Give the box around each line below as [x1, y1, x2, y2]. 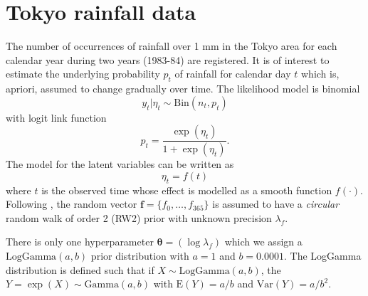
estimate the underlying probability [6, 66, 160, 81]
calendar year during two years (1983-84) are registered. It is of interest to [6, 52, 330, 67]
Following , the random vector [6, 196, 137, 211]
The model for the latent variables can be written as [6, 157, 234, 171]
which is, [301, 66, 340, 81]
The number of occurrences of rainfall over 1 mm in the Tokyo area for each [6, 38, 337, 53]
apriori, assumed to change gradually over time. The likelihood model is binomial [6, 81, 360, 96]
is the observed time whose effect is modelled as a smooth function [41, 182, 332, 197]
